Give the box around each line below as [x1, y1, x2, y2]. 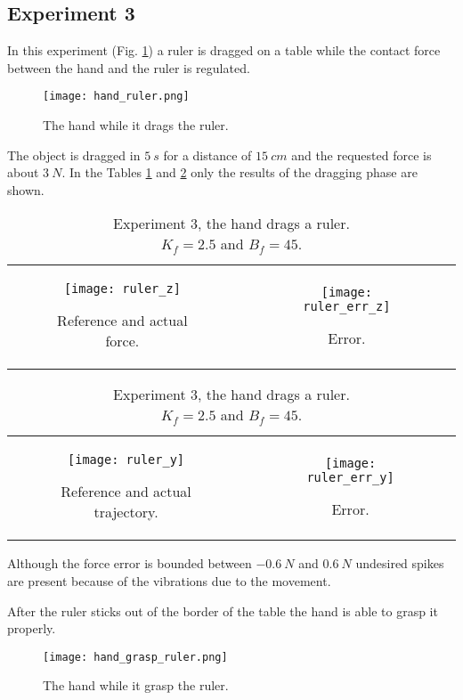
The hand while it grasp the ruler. [43, 676, 229, 695]
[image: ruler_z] [63, 281, 181, 297]
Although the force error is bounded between [7, 554, 252, 573]
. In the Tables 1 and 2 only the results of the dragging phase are [61, 163, 418, 182]
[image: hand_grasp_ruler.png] [43, 650, 228, 663]
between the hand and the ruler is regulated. [7, 58, 250, 77]
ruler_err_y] [306, 469, 394, 484]
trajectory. [93, 501, 158, 523]
